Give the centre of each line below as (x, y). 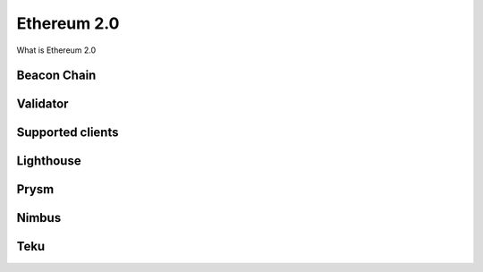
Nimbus (39, 218)
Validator (42, 104)
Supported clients (68, 133)
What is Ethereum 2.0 (56, 50)
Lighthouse (49, 161)
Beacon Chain (56, 76)
